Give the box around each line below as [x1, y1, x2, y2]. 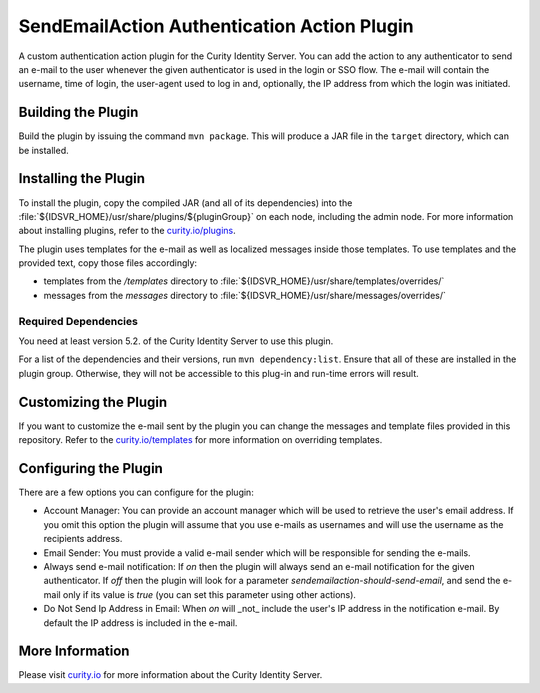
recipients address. [43, 533, 123, 545]
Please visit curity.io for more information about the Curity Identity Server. [18, 669, 323, 681]
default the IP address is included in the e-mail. [43, 616, 238, 629]
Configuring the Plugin [18, 460, 164, 477]
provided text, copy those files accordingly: [18, 257, 198, 269]
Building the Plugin [18, 104, 139, 121]
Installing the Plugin [18, 170, 145, 187]
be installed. [18, 144, 69, 156]
